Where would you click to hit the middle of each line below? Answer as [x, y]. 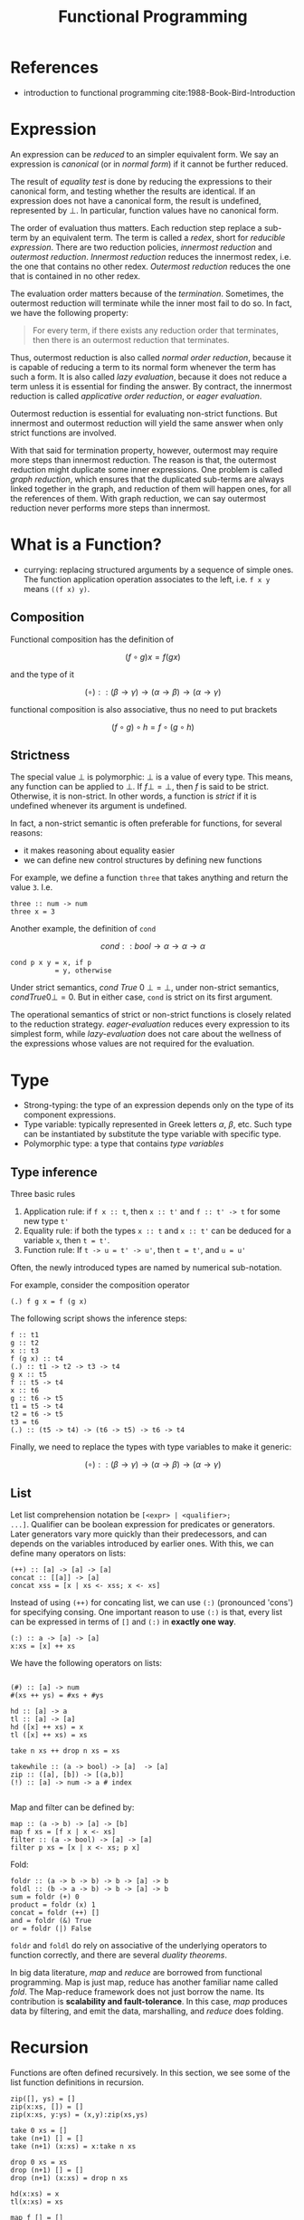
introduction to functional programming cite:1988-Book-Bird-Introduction [159, 92]
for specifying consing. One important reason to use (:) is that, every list [147, 1612]
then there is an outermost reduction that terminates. [131, 340]
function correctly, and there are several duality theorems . [119, 1955]
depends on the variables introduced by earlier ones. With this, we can [142, 1544]
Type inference [54, 1172]
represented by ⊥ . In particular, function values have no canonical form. [145, 210]
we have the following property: [70, 312]
